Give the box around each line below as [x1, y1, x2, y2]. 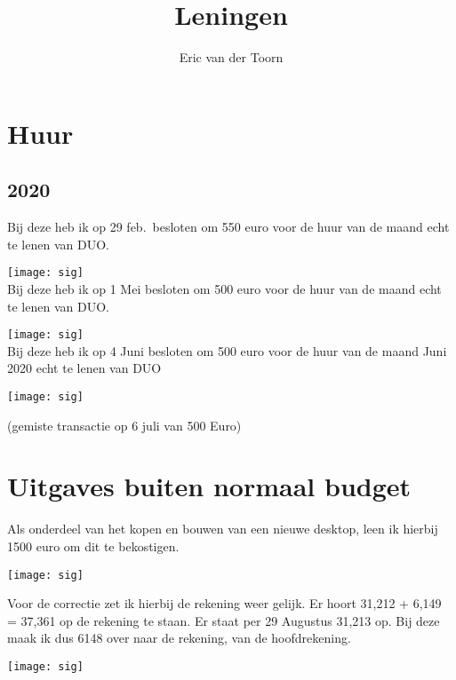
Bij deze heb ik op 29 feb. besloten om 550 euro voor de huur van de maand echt [7, 217, 450, 236]
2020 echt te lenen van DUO [7, 359, 162, 377]
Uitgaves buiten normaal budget [7, 468, 412, 504]
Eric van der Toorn [179, 48, 284, 67]
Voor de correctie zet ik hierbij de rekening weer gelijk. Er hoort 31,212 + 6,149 [7, 594, 442, 613]
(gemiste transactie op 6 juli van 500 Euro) [7, 415, 242, 434]
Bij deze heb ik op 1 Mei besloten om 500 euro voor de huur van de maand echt [7, 279, 442, 297]
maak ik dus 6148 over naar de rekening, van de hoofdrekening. [7, 629, 351, 647]
